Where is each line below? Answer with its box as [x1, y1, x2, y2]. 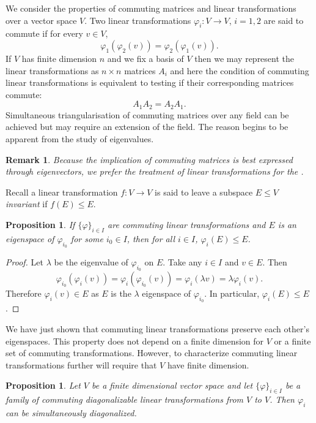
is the [111, 287, 131, 300]
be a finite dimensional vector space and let [92, 379, 253, 392]
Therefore [6, 287, 42, 300]
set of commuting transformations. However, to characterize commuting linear [6, 346, 298, 359]
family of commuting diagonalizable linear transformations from [6, 393, 244, 406]
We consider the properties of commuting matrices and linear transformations [6, 2, 296, 14]
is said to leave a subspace [155, 185, 253, 198]
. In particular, [204, 287, 260, 300]
